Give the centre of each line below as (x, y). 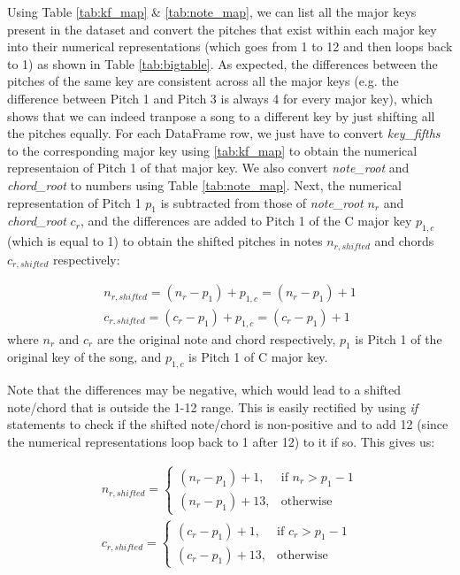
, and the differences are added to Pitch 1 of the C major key (246, 221)
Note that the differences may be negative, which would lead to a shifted (204, 390)
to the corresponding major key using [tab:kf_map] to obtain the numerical (212, 150)
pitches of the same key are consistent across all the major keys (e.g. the (203, 81)
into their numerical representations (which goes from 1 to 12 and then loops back (230, 46)
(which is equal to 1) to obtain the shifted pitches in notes (165, 241)
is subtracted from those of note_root (262, 202)
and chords (404, 241)
